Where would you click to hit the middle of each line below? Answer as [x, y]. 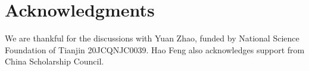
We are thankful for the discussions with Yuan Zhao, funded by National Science [152, 38]
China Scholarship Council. [54, 61]
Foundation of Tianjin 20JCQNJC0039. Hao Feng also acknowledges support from [155, 49]
